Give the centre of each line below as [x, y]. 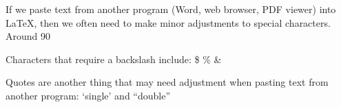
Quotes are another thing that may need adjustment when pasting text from [167, 82]
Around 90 [28, 36]
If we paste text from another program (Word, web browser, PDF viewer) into [171, 9]
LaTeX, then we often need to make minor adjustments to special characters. [168, 22]
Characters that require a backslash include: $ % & [114, 59]
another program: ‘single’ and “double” [88, 95]
